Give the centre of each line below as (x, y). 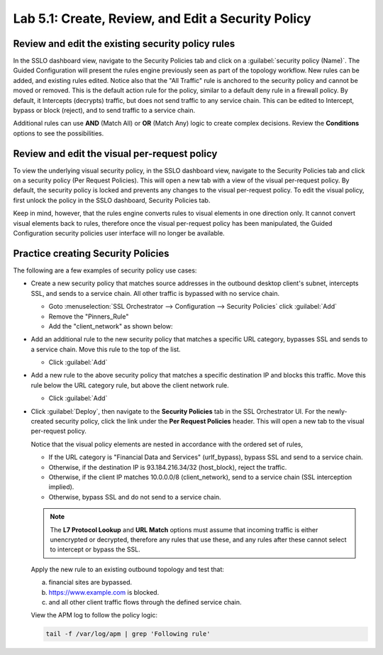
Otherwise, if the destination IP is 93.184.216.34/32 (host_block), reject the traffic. (168, 467)
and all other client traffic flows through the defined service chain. (145, 602)
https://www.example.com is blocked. (104, 592)
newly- (337, 411)
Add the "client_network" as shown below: (111, 326)
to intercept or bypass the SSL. (95, 549)
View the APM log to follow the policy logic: (94, 615)
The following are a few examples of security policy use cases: (105, 270)
